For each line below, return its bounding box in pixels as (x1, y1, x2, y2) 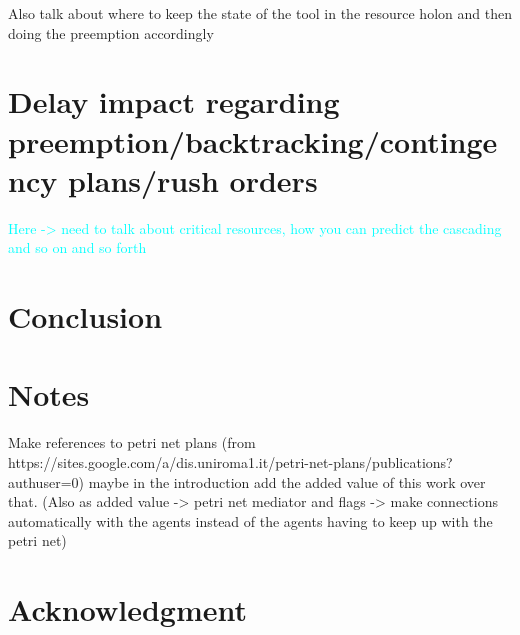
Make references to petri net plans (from (8, 432, 256, 453)
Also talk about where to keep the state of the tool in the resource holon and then (8, 3, 512, 23)
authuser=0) (8, 471, 84, 492)
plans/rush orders (67, 159, 318, 200)
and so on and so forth (8, 237, 147, 258)
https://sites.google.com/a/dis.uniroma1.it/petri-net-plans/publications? (8, 451, 453, 472)
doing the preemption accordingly (8, 22, 214, 43)
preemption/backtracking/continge (8, 120, 498, 161)
